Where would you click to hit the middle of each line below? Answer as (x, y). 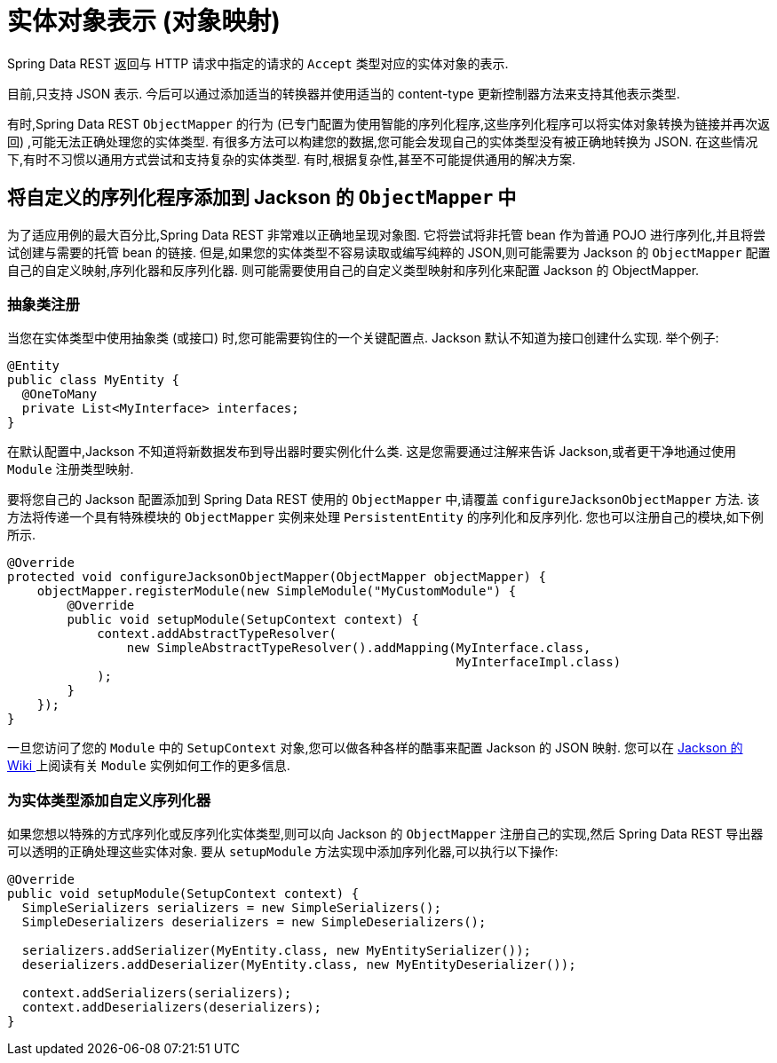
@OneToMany (59, 394)
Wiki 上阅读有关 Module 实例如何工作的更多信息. (149, 766)
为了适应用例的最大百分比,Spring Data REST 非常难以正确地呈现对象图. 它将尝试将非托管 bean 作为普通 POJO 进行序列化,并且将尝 (387, 234)
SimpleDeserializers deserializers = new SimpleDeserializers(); (254, 922)
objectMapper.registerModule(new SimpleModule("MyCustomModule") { (277, 591)
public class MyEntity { (93, 380)
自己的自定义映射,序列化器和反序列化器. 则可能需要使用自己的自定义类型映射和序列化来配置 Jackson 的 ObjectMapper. (353, 270)
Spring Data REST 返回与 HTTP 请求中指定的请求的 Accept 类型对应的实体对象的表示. (258, 63)
